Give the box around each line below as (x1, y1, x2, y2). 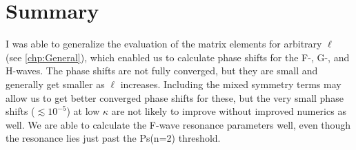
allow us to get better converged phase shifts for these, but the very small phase (6, 90, 344, 105)
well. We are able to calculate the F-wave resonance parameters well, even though (6, 117, 351, 131)
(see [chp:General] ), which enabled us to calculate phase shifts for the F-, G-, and (6, 50, 350, 64)
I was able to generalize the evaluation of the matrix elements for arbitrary (6, 36, 322, 51)
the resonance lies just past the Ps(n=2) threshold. (6, 131, 221, 145)
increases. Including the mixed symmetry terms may (120, 76, 342, 91)
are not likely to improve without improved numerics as (111, 104, 346, 118)
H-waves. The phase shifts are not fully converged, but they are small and (6, 63, 318, 78)
